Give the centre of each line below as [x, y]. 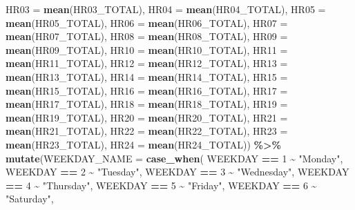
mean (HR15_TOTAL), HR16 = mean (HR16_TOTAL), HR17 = [147, 90]
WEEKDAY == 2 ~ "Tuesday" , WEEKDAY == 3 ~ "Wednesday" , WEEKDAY [177, 172]
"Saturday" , [30, 199]
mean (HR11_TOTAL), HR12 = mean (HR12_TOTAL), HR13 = [147, 63]
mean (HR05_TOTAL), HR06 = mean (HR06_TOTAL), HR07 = [147, 22]
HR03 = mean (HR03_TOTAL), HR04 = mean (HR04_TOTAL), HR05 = [166, 9]
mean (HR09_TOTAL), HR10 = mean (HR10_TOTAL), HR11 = [147, 49]
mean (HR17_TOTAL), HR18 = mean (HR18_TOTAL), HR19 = [147, 104]
